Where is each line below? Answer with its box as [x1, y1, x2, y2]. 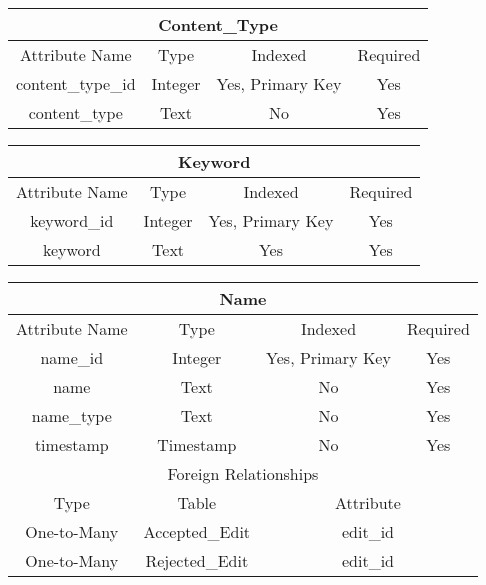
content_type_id [16, 72, 136, 95]
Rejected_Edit [145, 549, 249, 572]
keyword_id [30, 209, 114, 232]
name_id [40, 346, 104, 369]
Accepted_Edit [143, 520, 251, 543]
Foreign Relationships [167, 462, 319, 485]
